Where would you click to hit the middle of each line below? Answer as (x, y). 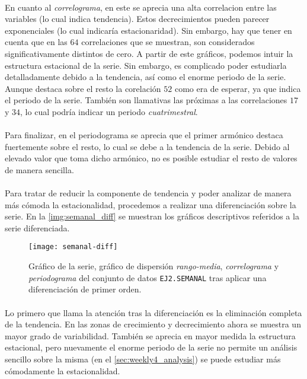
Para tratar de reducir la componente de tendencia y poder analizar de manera (148, 193)
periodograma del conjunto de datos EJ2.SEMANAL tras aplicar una (148, 277)
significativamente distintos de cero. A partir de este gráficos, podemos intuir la (149, 53)
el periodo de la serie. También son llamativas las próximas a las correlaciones (146, 100)
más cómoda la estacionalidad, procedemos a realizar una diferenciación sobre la (151, 204)
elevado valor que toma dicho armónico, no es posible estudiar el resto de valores (151, 158)
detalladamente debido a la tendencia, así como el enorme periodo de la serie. (145, 77)
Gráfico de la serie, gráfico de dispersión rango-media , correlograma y (154, 266)
